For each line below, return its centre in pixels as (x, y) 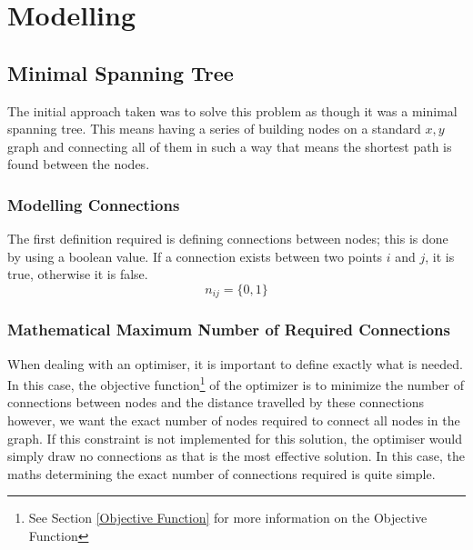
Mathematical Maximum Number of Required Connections (229, 330)
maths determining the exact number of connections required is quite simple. (221, 473)
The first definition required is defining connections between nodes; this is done (228, 239)
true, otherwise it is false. (78, 274)
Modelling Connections (94, 204)
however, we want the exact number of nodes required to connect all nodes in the (234, 420)
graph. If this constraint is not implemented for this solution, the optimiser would (235, 438)
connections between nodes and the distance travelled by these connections (216, 402)
